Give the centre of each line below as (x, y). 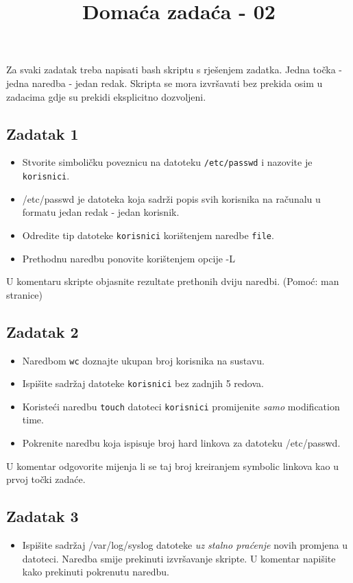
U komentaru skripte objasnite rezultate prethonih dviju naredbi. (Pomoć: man (173, 281)
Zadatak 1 (42, 133)
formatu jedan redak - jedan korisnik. (101, 212)
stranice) (25, 294)
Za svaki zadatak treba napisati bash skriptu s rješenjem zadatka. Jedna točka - (174, 70)
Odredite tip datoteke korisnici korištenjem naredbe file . (148, 235)
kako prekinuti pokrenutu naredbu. (96, 572)
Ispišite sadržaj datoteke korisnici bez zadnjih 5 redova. (143, 383)
